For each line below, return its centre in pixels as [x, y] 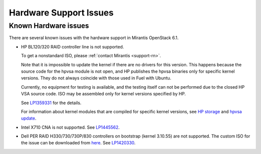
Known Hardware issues [49, 26]
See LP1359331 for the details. [51, 103]
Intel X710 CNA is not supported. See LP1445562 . [70, 127]
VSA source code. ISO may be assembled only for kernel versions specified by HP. [103, 94]
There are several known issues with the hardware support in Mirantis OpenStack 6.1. [94, 38]
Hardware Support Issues [61, 13]
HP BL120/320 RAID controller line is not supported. [72, 46]
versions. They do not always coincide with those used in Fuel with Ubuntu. [96, 78]
